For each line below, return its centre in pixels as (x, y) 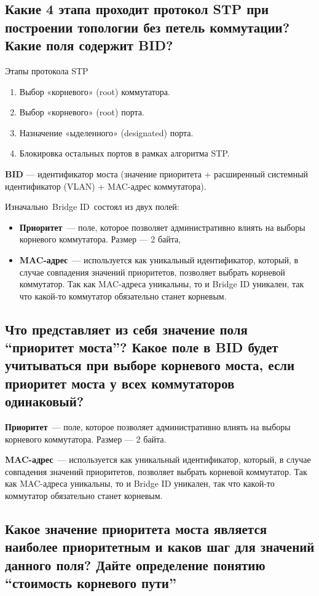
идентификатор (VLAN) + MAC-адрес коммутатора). (106, 186)
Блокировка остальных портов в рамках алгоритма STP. (124, 153)
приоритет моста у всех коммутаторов (120, 383)
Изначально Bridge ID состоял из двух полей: (92, 207)
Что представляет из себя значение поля (126, 329)
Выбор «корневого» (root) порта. (82, 112)
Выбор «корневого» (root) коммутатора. (95, 91)
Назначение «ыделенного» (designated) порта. (106, 132)
